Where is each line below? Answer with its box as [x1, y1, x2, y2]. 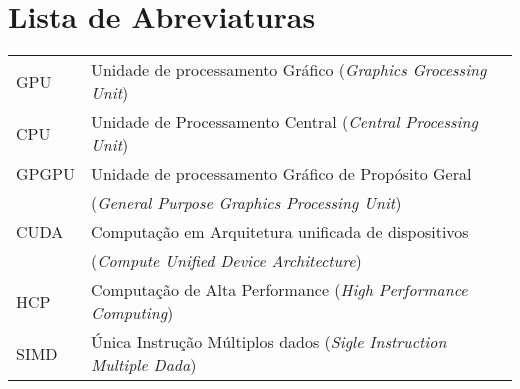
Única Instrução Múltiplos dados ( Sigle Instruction [90, 330, 447, 354]
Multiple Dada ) [90, 353, 197, 377]
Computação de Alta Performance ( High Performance [90, 278, 468, 302]
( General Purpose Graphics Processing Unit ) [90, 191, 402, 215]
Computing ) [90, 301, 174, 325]
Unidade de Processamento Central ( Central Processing [90, 110, 478, 134]
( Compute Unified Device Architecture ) [90, 249, 362, 273]
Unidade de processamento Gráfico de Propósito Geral [90, 162, 472, 186]
